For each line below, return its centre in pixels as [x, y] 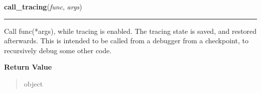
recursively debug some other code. [58, 50]
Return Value [28, 67]
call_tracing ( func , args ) [43, 6]
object [33, 83]
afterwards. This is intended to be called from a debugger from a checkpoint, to [126, 41]
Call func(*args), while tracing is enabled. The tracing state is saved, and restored [130, 31]
